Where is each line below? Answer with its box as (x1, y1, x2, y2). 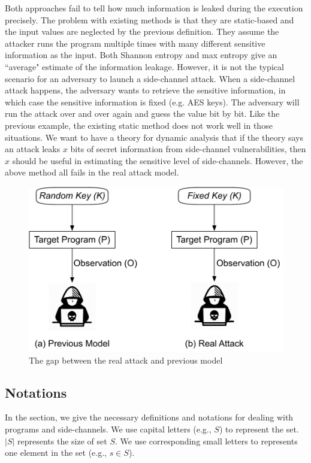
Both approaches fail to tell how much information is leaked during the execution (5, 2, 303, 14)
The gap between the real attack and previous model (29, 353, 223, 366)
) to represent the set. (219, 422, 299, 435)
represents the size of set (17, 434, 107, 447)
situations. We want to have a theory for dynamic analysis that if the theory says (5, 131, 303, 143)
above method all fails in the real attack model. (5, 166, 179, 178)
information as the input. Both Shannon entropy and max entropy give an (5, 49, 277, 61)
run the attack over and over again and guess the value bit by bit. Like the (5, 107, 280, 120)
